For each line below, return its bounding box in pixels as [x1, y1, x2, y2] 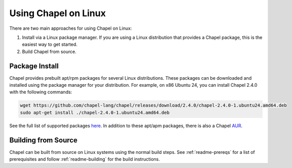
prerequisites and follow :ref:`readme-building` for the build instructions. [9, 156, 160, 162]
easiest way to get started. [22, 41, 78, 47]
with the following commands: [9, 89, 72, 95]
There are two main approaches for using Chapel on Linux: [9, 25, 132, 31]
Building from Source [9, 136, 78, 144]
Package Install [9, 62, 59, 70]
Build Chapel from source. [22, 48, 77, 54]
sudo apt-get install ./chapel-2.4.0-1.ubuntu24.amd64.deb [20, 109, 170, 116]
